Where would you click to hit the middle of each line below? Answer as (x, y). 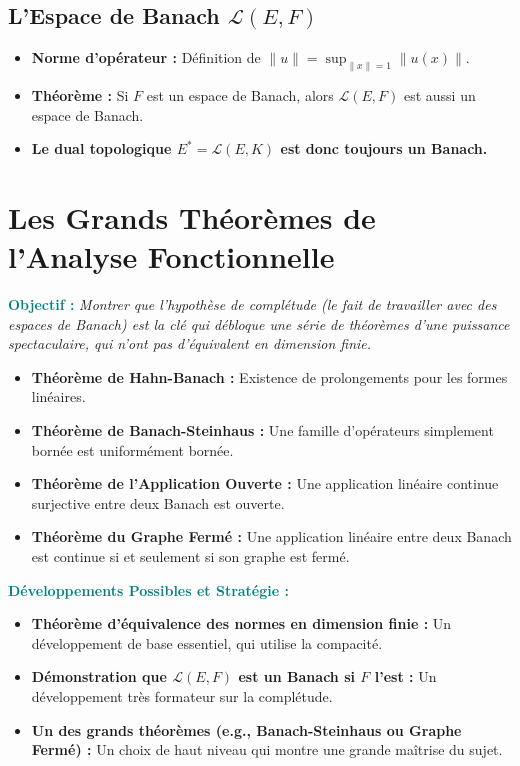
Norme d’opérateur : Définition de (146, 57)
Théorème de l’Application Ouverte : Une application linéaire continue (265, 483)
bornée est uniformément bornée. (132, 449)
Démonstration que (99, 676)
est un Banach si (296, 676)
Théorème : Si (80, 95)
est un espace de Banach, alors (240, 95)
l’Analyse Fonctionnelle (171, 256)
